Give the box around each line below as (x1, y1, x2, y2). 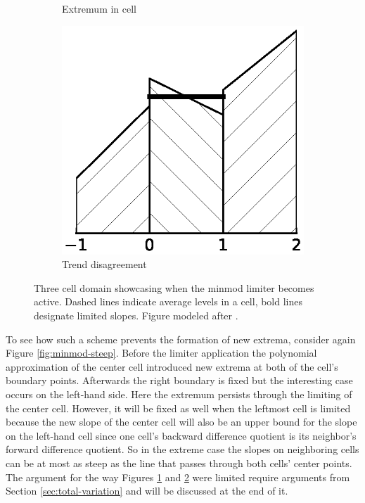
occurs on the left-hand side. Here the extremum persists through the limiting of (6, 387, 352, 402)
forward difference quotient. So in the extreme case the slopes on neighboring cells (6, 442, 359, 457)
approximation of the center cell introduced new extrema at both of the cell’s (6, 359, 338, 374)
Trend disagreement (62, 257, 147, 272)
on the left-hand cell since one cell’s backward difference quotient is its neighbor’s (6, 428, 357, 442)
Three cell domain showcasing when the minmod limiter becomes (34, 280, 314, 295)
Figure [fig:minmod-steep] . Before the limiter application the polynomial (6, 345, 317, 360)
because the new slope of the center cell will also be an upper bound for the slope (6, 414, 357, 429)
